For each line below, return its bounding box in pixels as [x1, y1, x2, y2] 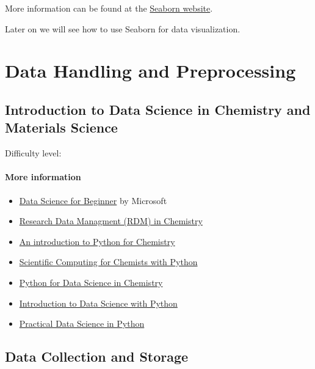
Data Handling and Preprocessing [5, 58, 296, 83]
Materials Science [5, 118, 118, 137]
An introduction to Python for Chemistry [19, 235, 175, 247]
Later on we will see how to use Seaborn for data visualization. [5, 22, 241, 35]
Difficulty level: [5, 147, 62, 159]
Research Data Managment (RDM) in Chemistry [19, 214, 203, 227]
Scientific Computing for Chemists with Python [19, 255, 198, 268]
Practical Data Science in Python [19, 317, 145, 330]
